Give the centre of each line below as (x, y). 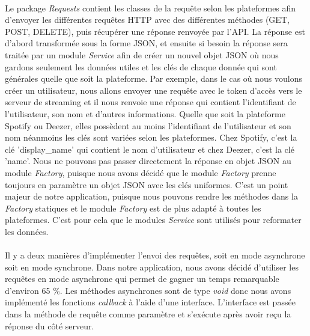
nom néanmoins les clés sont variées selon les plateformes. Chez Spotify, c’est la (151, 137)
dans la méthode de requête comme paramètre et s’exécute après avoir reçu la (148, 314)
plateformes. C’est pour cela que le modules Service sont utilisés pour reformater (153, 220)
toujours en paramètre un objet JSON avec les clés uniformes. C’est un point (147, 184)
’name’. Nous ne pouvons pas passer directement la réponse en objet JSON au (148, 161)
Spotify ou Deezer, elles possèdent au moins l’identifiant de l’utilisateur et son (148, 125)
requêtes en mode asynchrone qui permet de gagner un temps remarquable (142, 279)
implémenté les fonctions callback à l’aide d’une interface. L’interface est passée (150, 302)
